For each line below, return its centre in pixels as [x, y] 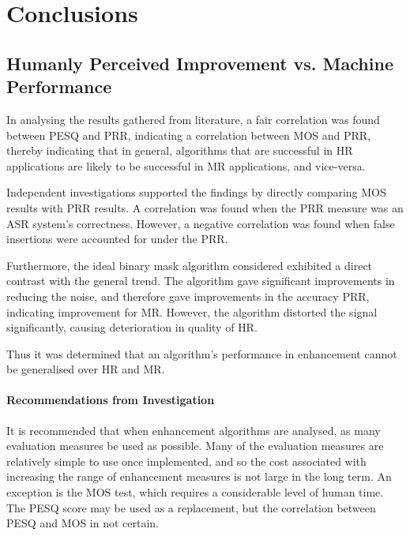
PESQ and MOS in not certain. [83, 523]
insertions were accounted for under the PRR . [117, 239]
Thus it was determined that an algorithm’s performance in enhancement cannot [202, 353]
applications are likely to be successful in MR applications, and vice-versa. [186, 165]
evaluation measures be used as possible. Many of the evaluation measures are [195, 446]
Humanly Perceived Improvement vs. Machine [200, 63]
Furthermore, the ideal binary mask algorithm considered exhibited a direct [190, 265]
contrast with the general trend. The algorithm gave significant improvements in [201, 281]
